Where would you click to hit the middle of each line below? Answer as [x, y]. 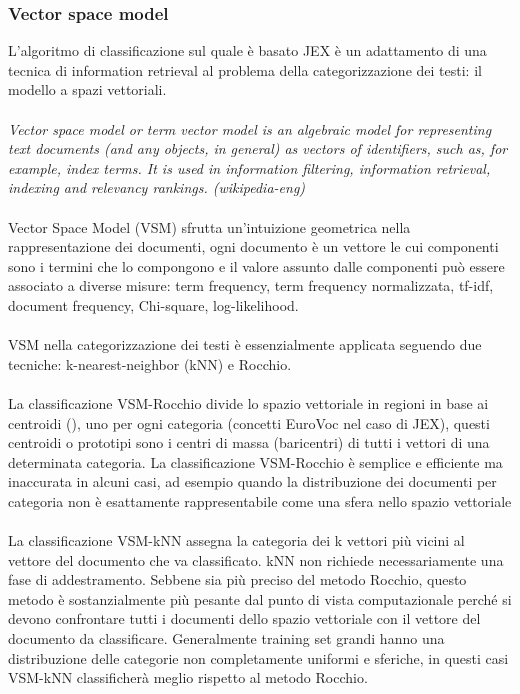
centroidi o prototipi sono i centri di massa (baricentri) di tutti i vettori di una [249, 442]
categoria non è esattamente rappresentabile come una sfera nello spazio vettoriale [260, 500]
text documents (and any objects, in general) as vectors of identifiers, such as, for [258, 148]
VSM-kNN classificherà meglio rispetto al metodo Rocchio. [188, 677]
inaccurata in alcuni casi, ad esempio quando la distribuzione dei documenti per [252, 481]
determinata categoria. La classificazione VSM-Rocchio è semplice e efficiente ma [255, 461]
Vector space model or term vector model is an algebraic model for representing [250, 128]
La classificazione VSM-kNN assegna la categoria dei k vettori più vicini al [236, 540]
